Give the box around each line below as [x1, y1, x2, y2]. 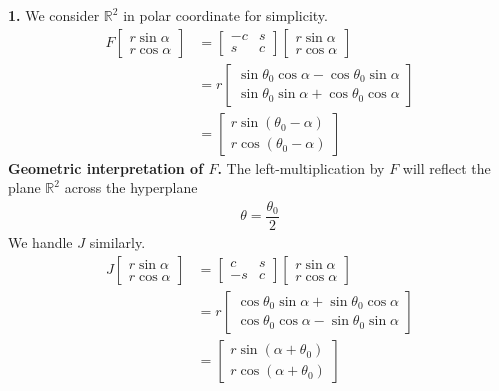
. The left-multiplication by [217, 157, 385, 178]
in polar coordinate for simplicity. [123, 5, 328, 25]
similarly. [89, 231, 146, 252]
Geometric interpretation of [8, 157, 204, 178]
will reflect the [402, 157, 491, 178]
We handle [8, 231, 73, 252]
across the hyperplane [64, 177, 198, 198]
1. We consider [8, 5, 100, 25]
